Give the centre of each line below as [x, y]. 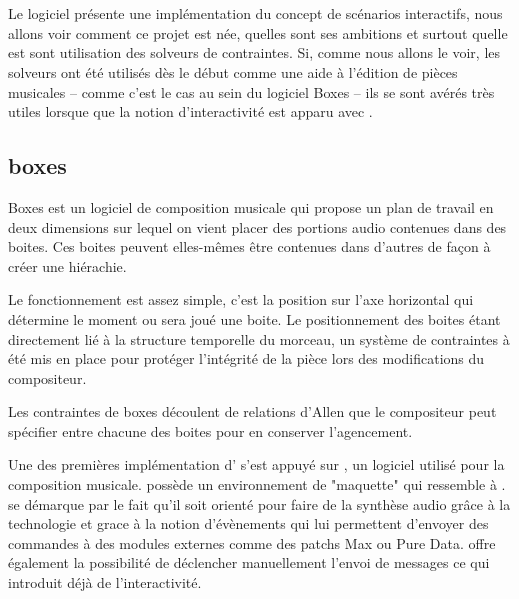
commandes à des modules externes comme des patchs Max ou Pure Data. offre [252, 542]
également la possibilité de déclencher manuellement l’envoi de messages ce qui [249, 562]
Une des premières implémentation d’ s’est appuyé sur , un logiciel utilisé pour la [256, 464]
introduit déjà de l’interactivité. [105, 582]
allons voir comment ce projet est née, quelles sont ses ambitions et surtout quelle [258, 32]
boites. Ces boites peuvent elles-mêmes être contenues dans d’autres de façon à [249, 246]
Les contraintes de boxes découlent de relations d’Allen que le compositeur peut [252, 411]
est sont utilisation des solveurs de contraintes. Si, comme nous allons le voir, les [254, 52]
